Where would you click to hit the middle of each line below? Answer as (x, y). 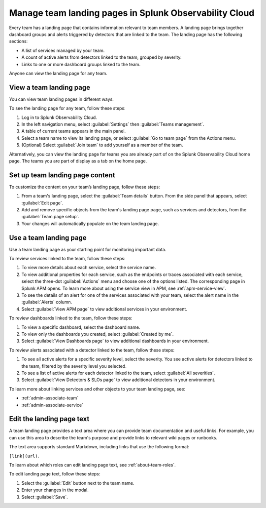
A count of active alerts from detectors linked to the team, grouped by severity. (101, 57)
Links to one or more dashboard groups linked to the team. (81, 64)
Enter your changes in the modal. (55, 490)
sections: (18, 41)
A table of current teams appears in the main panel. (74, 131)
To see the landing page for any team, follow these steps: (67, 108)
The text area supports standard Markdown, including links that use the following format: (99, 447)
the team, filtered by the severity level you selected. (74, 366)
